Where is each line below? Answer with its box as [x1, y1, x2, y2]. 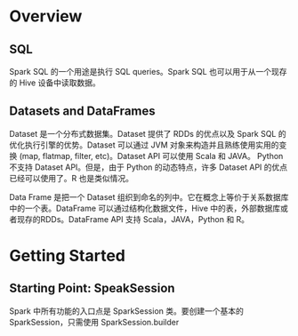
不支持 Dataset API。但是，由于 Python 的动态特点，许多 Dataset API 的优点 [9, 162, 288, 172]
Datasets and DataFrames [9, 104, 156, 119]
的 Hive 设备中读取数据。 [9, 77, 101, 88]
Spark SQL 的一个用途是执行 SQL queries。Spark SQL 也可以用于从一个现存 [9, 67, 287, 76]
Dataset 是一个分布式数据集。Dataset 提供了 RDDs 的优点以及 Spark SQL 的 [9, 128, 286, 139]
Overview [9, 6, 83, 27]
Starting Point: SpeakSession [9, 281, 175, 296]
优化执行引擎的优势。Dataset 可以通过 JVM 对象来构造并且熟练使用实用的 [9, 140, 279, 150]
